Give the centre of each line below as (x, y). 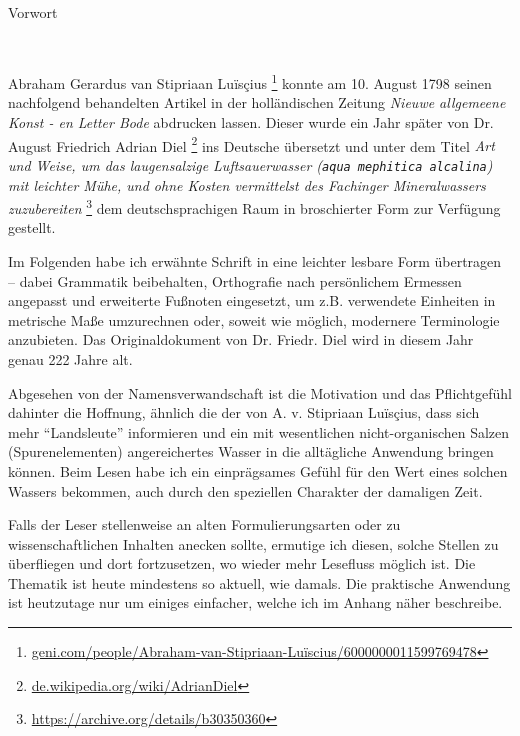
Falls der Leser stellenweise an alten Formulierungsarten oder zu (204, 524)
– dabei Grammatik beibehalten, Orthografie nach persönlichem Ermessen (235, 280)
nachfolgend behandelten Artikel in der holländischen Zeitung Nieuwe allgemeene (257, 102)
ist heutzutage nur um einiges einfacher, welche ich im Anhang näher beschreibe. (255, 602)
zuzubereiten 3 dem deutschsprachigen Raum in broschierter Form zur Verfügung (254, 206)
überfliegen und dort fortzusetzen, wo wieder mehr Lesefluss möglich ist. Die (242, 563)
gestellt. (32, 227)
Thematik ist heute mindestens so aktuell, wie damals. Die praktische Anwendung (259, 582)
